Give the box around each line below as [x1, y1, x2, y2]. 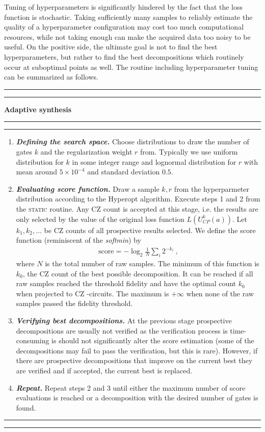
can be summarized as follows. [4, 71, 98, 82]
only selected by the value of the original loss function [16, 213, 184, 224]
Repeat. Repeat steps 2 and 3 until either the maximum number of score [16, 382, 246, 393]
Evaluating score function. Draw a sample [16, 183, 160, 194]
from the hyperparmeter [174, 183, 250, 194]
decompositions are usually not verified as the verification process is [16, 325, 228, 336]
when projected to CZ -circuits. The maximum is [16, 288, 169, 298]
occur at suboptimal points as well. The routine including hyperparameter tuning [4, 61, 258, 72]
